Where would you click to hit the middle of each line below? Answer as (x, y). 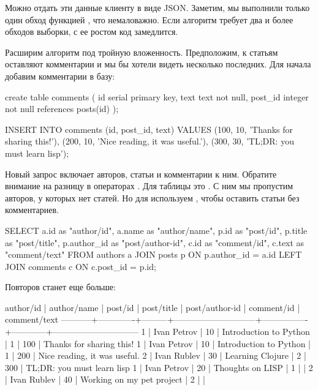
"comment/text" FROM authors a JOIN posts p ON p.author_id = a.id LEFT (153, 254)
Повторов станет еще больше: (60, 287)
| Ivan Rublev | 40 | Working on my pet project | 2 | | (105, 379)
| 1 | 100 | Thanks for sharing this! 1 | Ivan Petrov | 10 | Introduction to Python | (158, 343)
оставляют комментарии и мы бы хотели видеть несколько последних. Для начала (158, 64)
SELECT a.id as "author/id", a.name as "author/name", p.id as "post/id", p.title (156, 230)
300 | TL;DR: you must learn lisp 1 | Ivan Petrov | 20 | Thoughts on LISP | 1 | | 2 (159, 367)
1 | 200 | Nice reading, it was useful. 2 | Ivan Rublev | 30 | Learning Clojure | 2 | (156, 355)
